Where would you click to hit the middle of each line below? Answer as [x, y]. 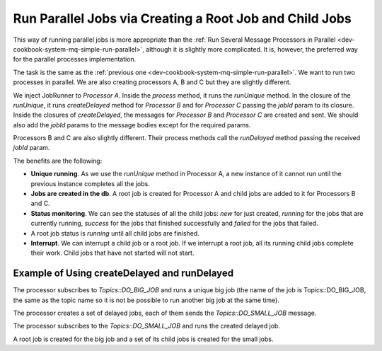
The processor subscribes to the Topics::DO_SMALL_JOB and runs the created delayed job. [147, 326]
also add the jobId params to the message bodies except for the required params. [132, 125]
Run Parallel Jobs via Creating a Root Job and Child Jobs [182, 18]
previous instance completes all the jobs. [90, 183]
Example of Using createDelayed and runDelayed [123, 274]
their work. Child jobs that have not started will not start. [112, 253]
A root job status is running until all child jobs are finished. [115, 233]
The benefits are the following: [58, 161]
